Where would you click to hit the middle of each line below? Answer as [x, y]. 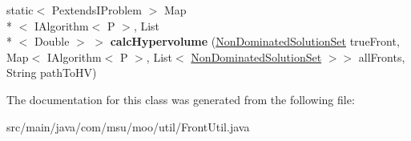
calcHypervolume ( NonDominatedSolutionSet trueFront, [255, 41]
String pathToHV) [52, 73]
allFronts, [382, 56]
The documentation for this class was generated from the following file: [181, 99]
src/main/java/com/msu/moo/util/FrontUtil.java [128, 126]
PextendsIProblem [97, 10]
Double [52, 41]
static [20, 10]
